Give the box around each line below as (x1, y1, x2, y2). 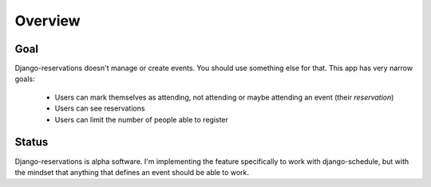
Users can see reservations (54, 103, 145, 113)
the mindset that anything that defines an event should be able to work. (14, 167, 250, 177)
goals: (14, 74, 35, 84)
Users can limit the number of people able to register (54, 115, 229, 124)
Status (14, 135, 49, 149)
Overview (14, 12, 81, 29)
